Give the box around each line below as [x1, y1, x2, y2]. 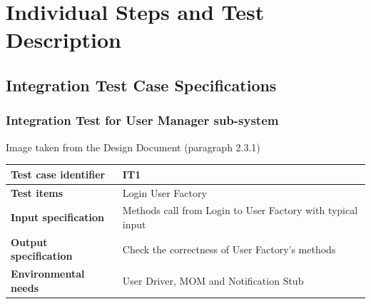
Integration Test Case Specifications [6, 74, 277, 96]
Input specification [11, 210, 104, 225]
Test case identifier [11, 166, 106, 181]
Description [6, 25, 122, 54]
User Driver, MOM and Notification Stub [122, 273, 304, 288]
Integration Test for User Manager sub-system [6, 111, 279, 129]
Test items [11, 185, 63, 200]
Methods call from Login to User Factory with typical [122, 203, 358, 218]
